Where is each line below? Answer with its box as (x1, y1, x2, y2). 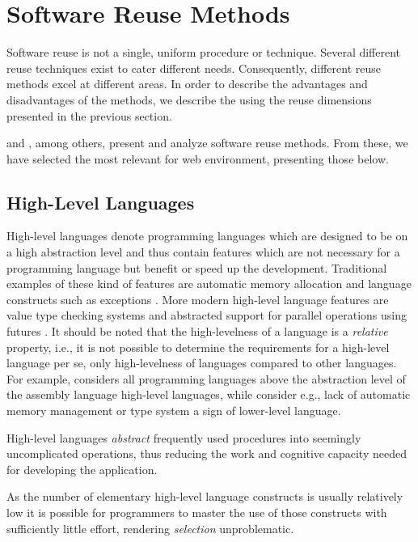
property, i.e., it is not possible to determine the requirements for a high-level (6, 338, 390, 355)
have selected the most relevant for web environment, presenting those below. (6, 150, 389, 167)
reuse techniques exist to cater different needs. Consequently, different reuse (6, 59, 381, 76)
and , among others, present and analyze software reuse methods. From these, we (6, 134, 408, 151)
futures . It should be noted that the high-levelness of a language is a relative (6, 323, 388, 340)
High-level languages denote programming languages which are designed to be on (6, 227, 408, 244)
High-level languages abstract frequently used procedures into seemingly (6, 429, 361, 446)
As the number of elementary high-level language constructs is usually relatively (6, 488, 403, 505)
